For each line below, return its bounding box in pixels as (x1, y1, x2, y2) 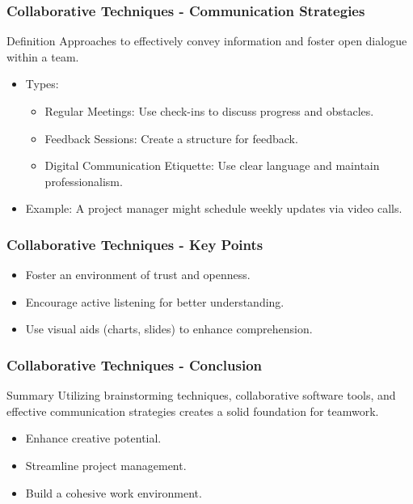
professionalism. (44, 172, 123, 189)
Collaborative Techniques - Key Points (6, 234, 263, 254)
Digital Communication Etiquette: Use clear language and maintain (44, 157, 380, 174)
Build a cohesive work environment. (25, 484, 202, 501)
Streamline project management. (25, 456, 187, 473)
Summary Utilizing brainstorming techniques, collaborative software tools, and (6, 387, 396, 404)
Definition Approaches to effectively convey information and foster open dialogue (6, 32, 407, 49)
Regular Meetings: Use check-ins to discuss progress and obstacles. (44, 103, 374, 119)
